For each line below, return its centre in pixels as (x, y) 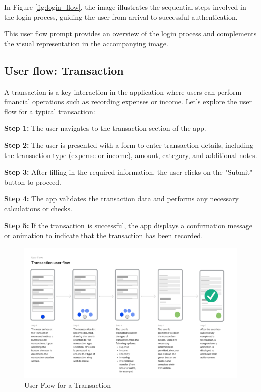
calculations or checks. (38, 208)
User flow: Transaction (64, 70)
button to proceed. (33, 181)
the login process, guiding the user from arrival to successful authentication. (121, 16)
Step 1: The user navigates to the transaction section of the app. (105, 128)
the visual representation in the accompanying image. (86, 43)
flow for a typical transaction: (50, 111)
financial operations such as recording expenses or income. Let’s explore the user (128, 101)
